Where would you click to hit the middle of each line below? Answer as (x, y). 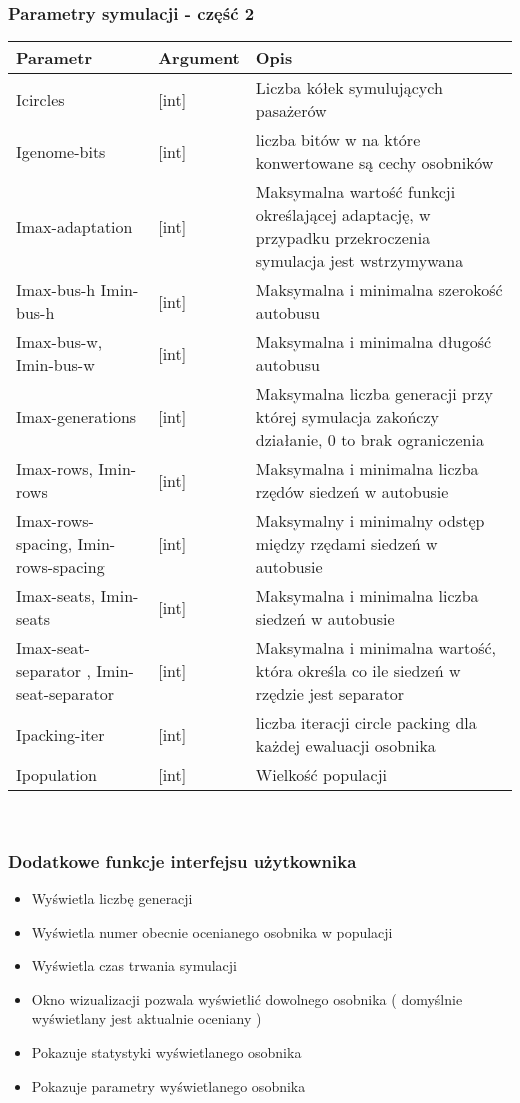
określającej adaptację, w (343, 215)
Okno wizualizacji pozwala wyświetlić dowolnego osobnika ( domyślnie (247, 998)
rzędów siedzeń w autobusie (352, 492)
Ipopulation (56, 775)
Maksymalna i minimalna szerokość (379, 290)
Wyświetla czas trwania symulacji (134, 965)
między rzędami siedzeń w (346, 544)
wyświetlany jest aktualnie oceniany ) (146, 1018)
